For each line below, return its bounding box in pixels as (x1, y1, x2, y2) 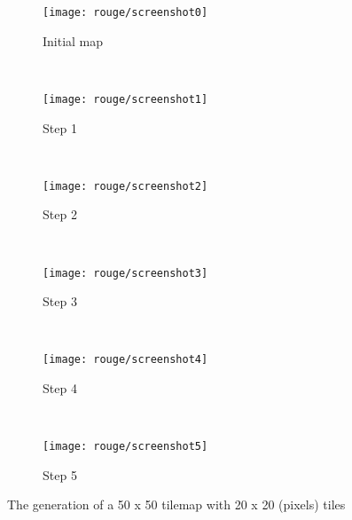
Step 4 (43, 379, 77, 398)
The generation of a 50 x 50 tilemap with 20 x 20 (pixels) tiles (7, 495, 346, 514)
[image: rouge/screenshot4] (43, 353, 208, 366)
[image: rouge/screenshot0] (43, 6, 208, 19)
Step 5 (43, 465, 77, 484)
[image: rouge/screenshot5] (43, 440, 208, 453)
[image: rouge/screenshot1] (43, 92, 208, 106)
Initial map (43, 31, 104, 50)
